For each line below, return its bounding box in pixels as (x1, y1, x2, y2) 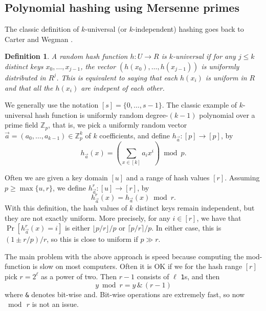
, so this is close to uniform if (47, 234, 138, 244)
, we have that (196, 212, 241, 223)
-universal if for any (173, 51, 236, 61)
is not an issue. (32, 299, 79, 309)
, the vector (80, 60, 116, 71)
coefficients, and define (99, 130, 170, 140)
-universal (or (85, 24, 127, 34)
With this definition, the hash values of (5, 202, 127, 213)
